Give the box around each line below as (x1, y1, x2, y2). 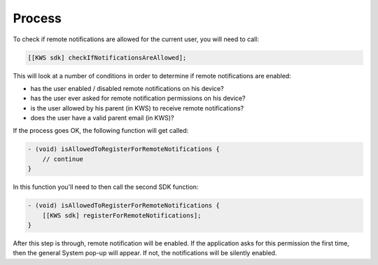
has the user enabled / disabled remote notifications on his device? (30, 84, 224, 92)
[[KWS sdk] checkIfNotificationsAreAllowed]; (27, 53, 187, 62)
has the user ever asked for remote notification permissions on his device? (30, 94, 246, 103)
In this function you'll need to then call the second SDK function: (13, 182, 199, 192)
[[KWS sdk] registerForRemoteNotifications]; (42, 211, 202, 220)
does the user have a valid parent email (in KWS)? (30, 114, 174, 122)
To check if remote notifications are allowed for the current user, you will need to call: (13, 35, 259, 43)
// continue (42, 155, 84, 163)
